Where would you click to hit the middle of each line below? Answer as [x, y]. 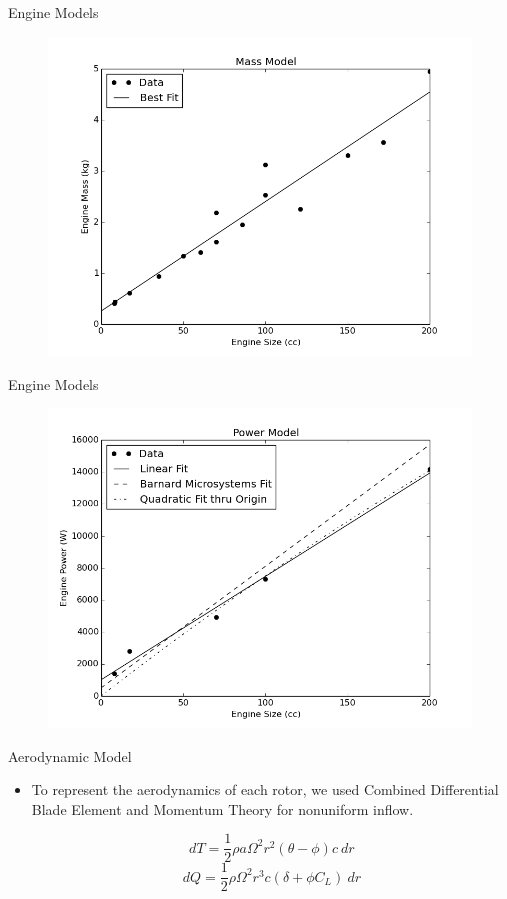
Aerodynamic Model [70, 755]
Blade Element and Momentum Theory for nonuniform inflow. [222, 808]
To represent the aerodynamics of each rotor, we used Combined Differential [265, 789]
